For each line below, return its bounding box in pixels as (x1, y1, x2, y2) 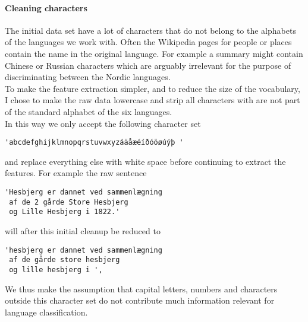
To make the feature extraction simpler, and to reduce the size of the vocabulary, (5, 82, 300, 94)
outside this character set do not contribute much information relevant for (5, 294, 275, 307)
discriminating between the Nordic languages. (5, 71, 171, 83)
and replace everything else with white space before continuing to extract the (5, 155, 286, 167)
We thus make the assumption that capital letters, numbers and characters (5, 282, 278, 295)
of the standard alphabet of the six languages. (5, 105, 172, 117)
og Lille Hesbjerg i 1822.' (9, 208, 120, 216)
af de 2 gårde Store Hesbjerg (9, 197, 128, 206)
